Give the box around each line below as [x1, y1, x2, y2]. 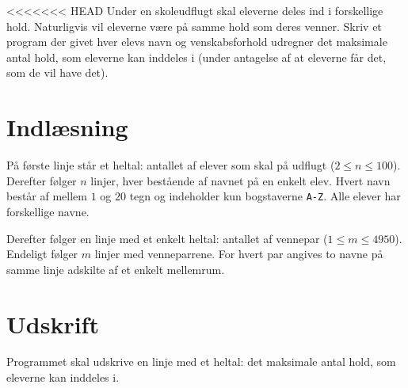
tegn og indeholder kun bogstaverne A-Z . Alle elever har [129, 188, 401, 204]
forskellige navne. [6, 203, 90, 219]
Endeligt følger [6, 245, 78, 262]
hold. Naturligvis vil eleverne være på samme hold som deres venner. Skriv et [6, 17, 382, 34]
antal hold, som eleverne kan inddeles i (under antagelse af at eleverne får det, [6, 48, 387, 65]
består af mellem [6, 188, 87, 204]
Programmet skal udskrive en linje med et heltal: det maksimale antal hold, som [6, 353, 396, 370]
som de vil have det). [6, 64, 109, 81]
